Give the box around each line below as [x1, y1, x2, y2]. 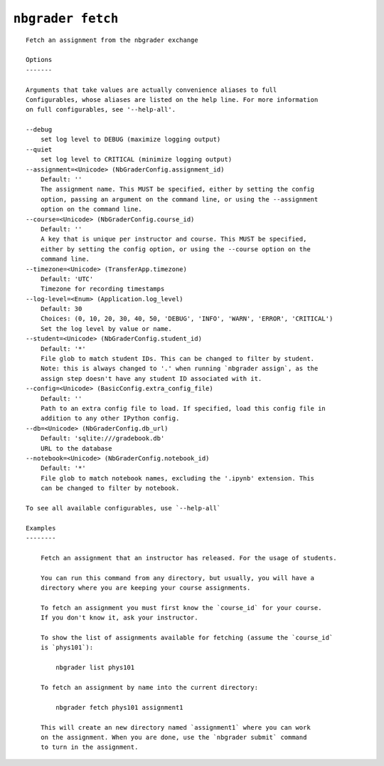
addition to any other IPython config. [40, 414, 180, 423]
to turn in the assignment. [40, 743, 139, 751]
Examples [26, 524, 56, 532]
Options [26, 56, 53, 64]
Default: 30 [40, 305, 82, 313]
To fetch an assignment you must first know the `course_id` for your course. [40, 604, 322, 612]
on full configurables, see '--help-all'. [26, 105, 176, 114]
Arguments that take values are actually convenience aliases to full [26, 85, 277, 94]
